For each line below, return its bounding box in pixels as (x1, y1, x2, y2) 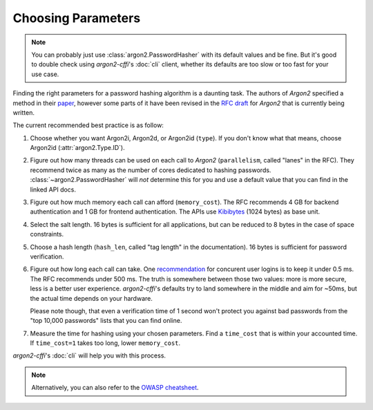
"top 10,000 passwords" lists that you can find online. (30, 317, 182, 325)
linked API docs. (30, 185, 76, 194)
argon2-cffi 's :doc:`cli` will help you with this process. (12, 351, 166, 360)
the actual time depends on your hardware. (30, 294, 153, 302)
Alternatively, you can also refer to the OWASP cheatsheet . (31, 384, 200, 392)
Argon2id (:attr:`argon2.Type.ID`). (30, 144, 125, 152)
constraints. (30, 230, 64, 239)
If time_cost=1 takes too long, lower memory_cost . (30, 339, 181, 347)
